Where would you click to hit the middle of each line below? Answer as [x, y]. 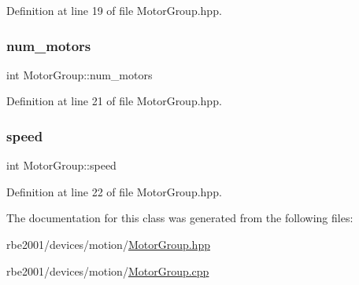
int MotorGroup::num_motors [80, 74]
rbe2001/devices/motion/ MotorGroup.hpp [108, 244]
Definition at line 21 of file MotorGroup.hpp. [114, 101]
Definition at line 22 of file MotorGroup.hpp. [114, 191]
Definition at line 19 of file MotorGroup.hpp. [114, 10]
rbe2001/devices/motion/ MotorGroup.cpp [108, 270]
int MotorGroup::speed [61, 165]
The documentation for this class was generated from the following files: [180, 218]
